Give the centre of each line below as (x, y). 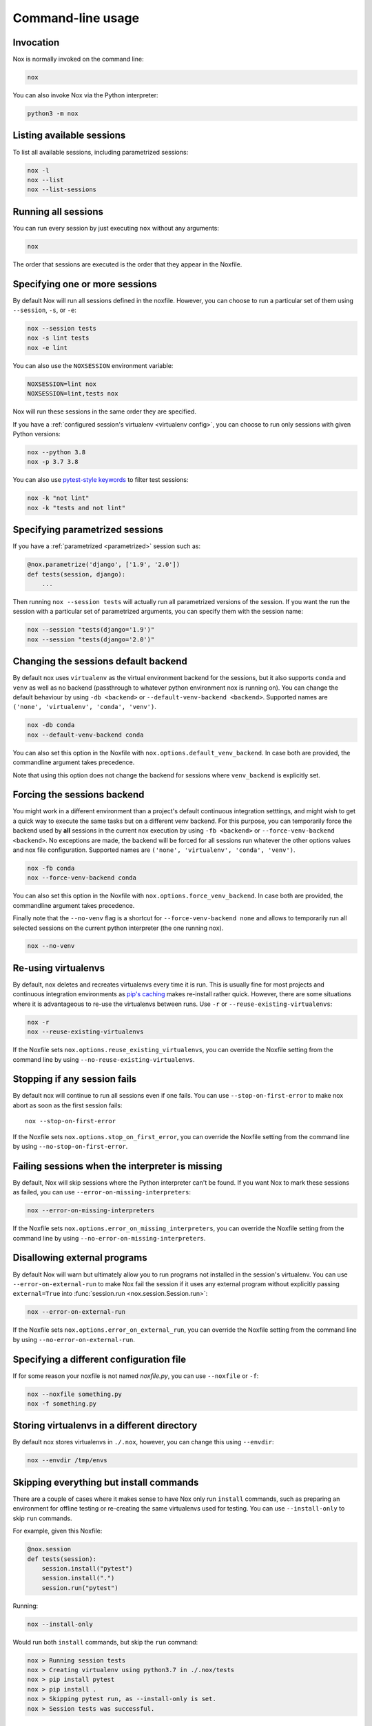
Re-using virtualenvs (59, 968)
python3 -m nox (53, 114)
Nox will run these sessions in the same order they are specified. (104, 411)
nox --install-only (60, 1624)
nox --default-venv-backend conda (85, 735)
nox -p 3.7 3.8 (53, 462)
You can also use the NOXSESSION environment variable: (93, 365)
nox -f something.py (62, 1404)
